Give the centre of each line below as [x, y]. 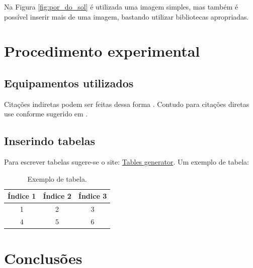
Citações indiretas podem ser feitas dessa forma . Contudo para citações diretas [127, 104]
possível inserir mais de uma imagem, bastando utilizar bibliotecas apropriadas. [126, 16]
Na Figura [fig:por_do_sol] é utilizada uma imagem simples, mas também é [121, 7]
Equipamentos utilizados [69, 83]
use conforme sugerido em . [46, 114]
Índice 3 [93, 196]
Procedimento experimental [102, 51]
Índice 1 [22, 196]
